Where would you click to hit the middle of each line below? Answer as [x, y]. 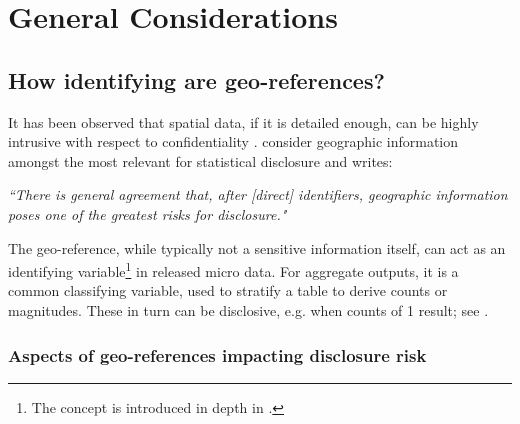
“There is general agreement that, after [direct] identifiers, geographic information [258, 194]
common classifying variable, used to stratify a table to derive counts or [228, 290]
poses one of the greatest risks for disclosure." [147, 213]
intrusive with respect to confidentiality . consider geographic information [233, 141]
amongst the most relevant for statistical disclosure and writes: [200, 160]
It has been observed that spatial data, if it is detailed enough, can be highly [243, 121]
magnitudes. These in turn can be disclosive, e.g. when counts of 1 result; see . [248, 309]
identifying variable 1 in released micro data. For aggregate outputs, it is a [233, 269]
